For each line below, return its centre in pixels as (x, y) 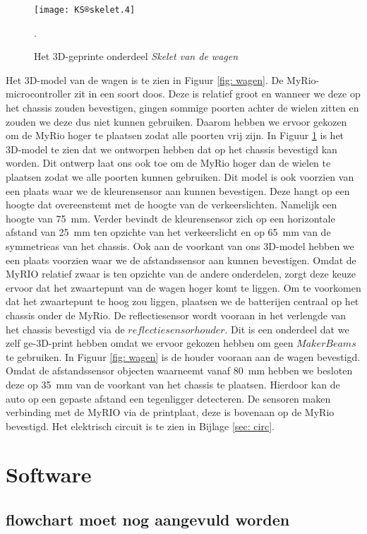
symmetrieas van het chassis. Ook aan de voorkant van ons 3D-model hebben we (180, 245)
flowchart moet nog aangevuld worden (148, 520)
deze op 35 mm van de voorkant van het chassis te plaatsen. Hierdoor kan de (173, 384)
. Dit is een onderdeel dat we (287, 329)
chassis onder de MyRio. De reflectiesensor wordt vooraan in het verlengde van (176, 315)
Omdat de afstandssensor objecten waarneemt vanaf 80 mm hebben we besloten (179, 370)
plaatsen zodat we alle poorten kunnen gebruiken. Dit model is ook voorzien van (180, 177)
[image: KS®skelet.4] (85, 10)
